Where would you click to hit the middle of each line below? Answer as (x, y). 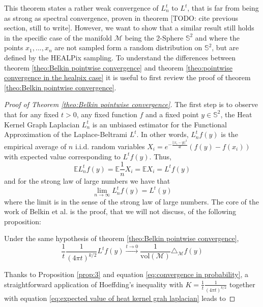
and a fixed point (172, 114)
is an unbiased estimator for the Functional (159, 124)
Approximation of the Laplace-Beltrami (66, 134)
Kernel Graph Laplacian (42, 124)
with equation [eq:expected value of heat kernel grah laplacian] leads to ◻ (120, 298)
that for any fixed (32, 114)
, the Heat (236, 114)
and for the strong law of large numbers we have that (87, 181)
